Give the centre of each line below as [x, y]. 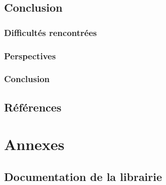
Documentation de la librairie [83, 176]
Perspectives [30, 55]
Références [33, 107]
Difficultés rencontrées [51, 32]
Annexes [34, 144]
